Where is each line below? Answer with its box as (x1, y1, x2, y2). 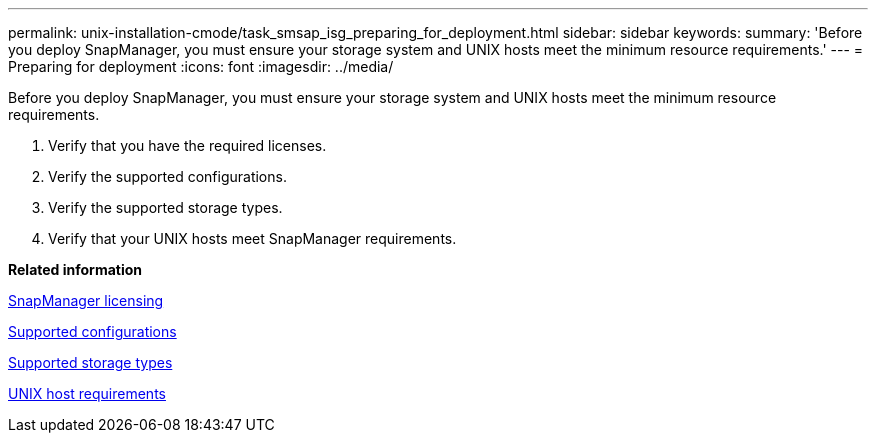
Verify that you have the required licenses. (48, 137, 327, 154)
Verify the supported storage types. (48, 199, 283, 216)
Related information (8, 261, 143, 278)
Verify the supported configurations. (48, 168, 287, 185)
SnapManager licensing (8, 292, 164, 309)
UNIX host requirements (8, 385, 166, 402)
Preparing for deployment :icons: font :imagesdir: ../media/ (8, 58, 394, 75)
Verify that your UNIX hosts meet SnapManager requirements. (48, 230, 457, 247)
